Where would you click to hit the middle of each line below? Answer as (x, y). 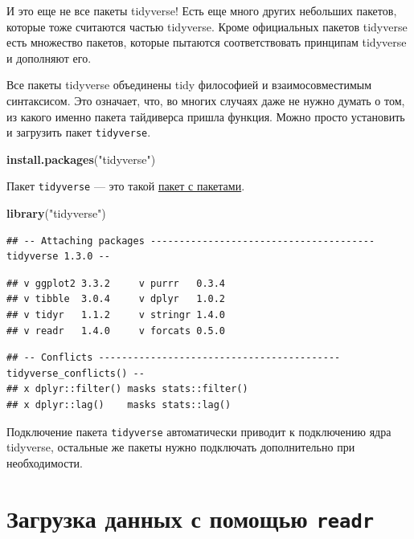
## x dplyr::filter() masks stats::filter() (127, 389)
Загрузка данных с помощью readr (191, 518)
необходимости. (45, 462)
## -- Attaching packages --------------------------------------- (191, 241)
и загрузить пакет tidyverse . (79, 132)
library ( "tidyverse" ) (56, 213)
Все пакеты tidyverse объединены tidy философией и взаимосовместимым (189, 85)
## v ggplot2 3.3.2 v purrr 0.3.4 (116, 283)
